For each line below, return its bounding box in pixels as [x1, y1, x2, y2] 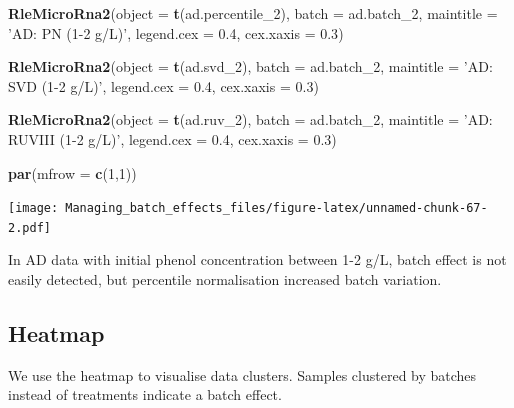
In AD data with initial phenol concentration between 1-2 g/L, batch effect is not [8, 249, 507, 270]
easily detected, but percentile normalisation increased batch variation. [8, 269, 442, 290]
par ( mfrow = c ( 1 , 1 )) [8, 162, 137, 183]
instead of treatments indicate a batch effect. [8, 384, 282, 405]
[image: [8, 201, 59, 216]
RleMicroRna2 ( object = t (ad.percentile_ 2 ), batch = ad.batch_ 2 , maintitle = [8, 3, 498, 23]
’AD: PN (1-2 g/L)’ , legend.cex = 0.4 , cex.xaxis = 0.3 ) [8, 22, 344, 43]
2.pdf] [8, 220, 51, 235]
